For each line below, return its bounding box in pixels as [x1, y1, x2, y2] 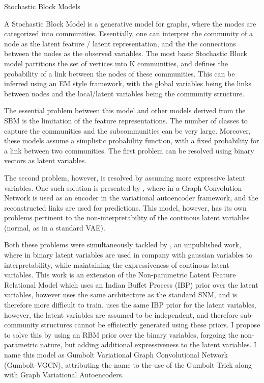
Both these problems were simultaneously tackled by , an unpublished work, [4, 239, 241, 250]
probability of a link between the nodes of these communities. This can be [4, 68, 235, 79]
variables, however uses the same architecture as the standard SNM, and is [4, 289, 238, 300]
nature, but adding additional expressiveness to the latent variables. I [40, 339, 257, 350]
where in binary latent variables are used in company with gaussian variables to [4, 249, 253, 260]
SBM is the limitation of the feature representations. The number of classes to [4, 115, 248, 125]
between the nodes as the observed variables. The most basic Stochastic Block [4, 48, 247, 59]
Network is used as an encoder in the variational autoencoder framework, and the [4, 192, 258, 203]
